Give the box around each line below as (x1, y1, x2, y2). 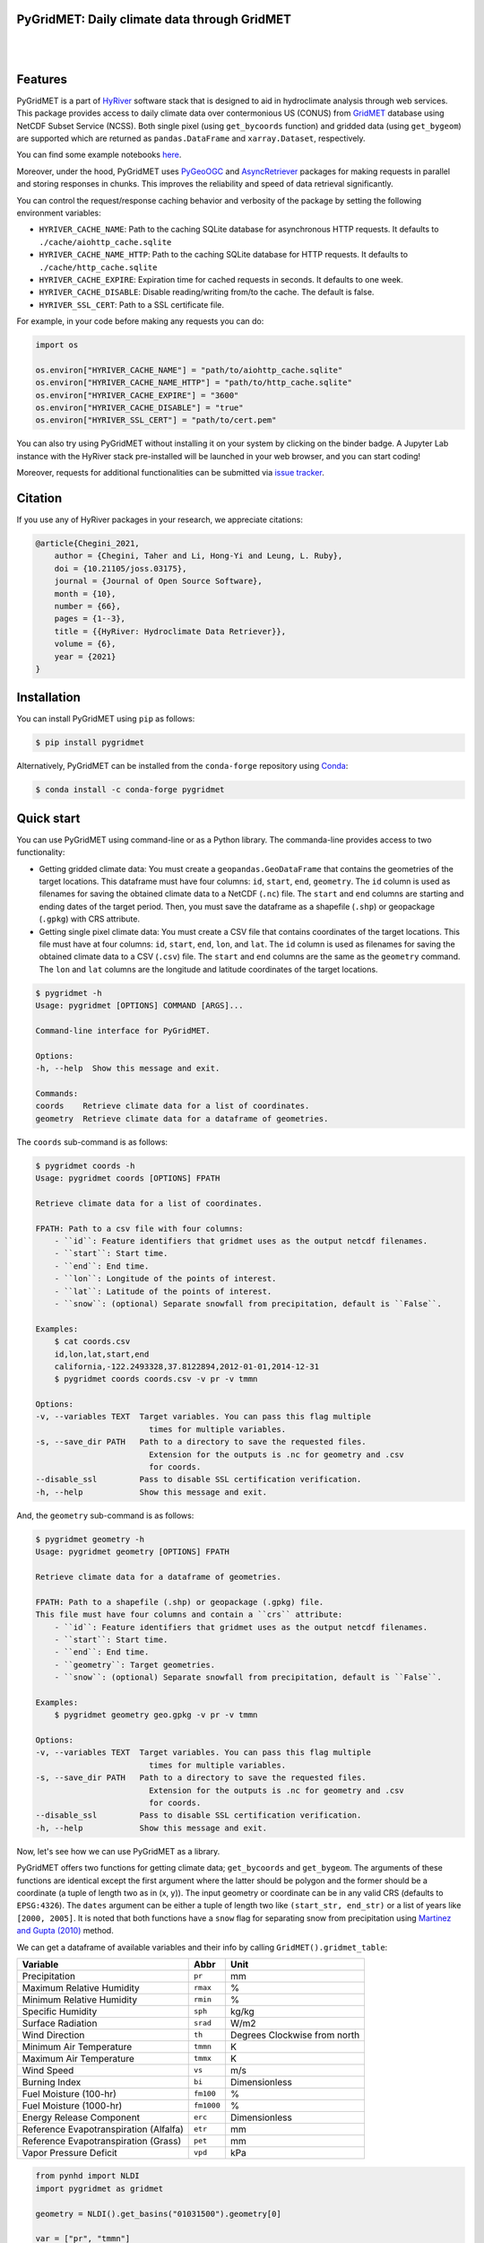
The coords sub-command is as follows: (16, 1136, 169, 1148)
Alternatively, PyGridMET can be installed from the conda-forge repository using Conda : (16, 761, 349, 772)
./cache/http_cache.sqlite (39, 262, 158, 273)
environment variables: (16, 207, 102, 218)
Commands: (35, 1088, 79, 1098)
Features (16, 72, 67, 87)
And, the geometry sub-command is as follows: (16, 1510, 194, 1521)
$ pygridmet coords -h (35, 1160, 135, 1171)
